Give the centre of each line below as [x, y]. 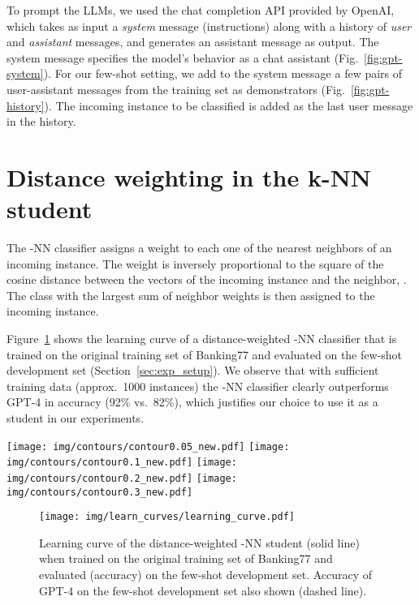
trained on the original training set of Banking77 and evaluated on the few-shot [205, 354]
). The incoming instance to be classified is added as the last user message [229, 105]
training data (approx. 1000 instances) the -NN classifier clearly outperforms [198, 386]
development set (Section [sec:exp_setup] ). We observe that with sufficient [193, 370]
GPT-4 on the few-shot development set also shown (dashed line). [203, 590]
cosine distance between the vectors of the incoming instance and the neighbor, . [207, 279]
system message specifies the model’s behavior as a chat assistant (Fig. [183, 57]
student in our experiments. [76, 418]
